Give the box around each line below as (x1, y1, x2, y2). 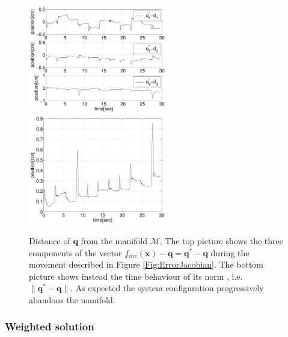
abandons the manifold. (29, 293, 115, 306)
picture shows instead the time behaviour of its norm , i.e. (29, 269, 243, 282)
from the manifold (81, 234, 148, 247)
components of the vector (29, 246, 122, 259)
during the (210, 246, 250, 259)
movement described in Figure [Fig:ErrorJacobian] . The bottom (29, 258, 263, 271)
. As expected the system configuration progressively (70, 282, 264, 294)
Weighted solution (5, 319, 94, 334)
